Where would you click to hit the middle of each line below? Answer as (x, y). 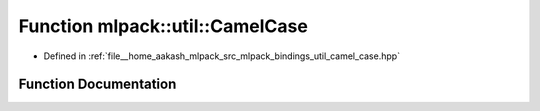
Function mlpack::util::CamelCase (163, 26)
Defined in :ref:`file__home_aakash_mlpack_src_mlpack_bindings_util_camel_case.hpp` (221, 56)
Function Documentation (97, 84)
